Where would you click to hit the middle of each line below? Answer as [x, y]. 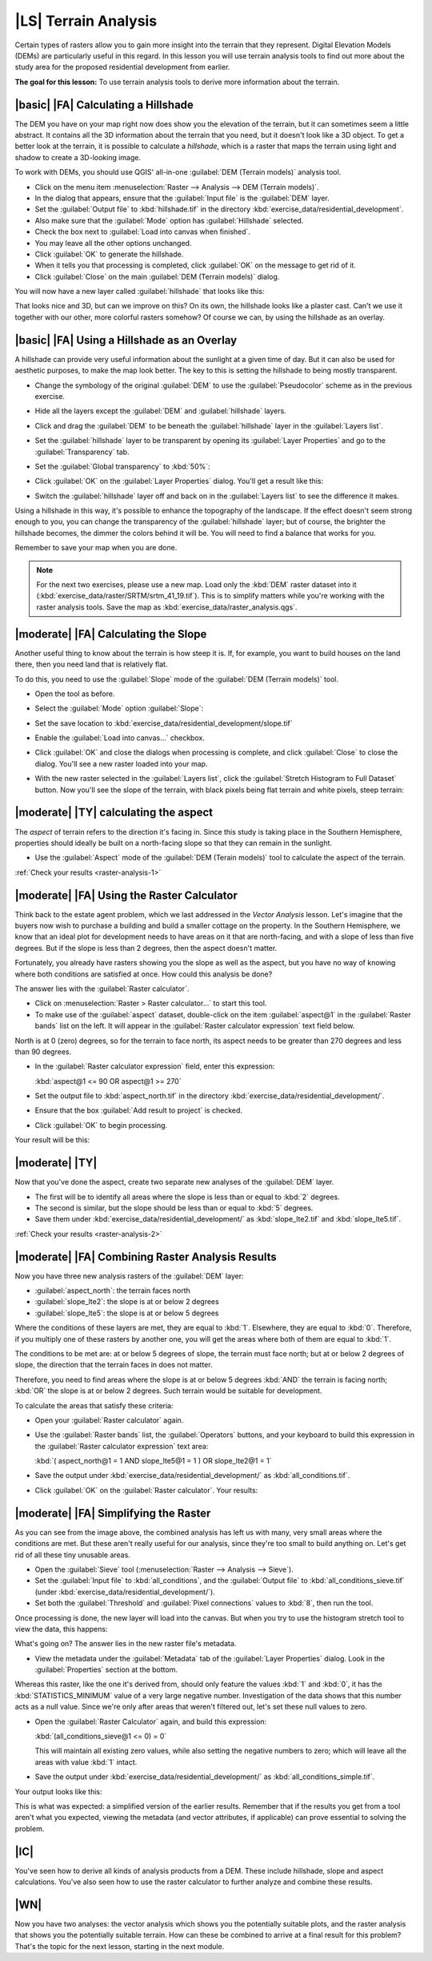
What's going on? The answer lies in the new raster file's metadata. [126, 1644]
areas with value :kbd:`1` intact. [86, 1762]
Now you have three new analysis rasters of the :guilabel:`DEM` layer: [129, 1276]
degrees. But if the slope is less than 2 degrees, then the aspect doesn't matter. [146, 948]
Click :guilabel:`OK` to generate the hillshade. [109, 254]
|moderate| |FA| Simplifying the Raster [113, 1513]
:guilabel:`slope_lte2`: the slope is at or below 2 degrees [127, 1302]
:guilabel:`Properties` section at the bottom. [106, 1669]
